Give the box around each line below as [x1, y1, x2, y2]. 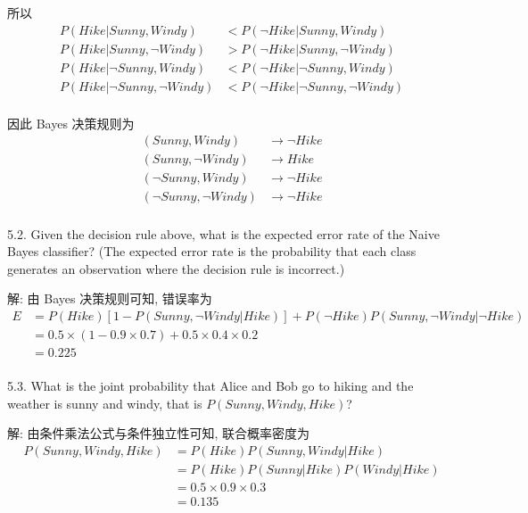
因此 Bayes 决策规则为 [7, 113, 135, 132]
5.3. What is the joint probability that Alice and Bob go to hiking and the [7, 376, 414, 394]
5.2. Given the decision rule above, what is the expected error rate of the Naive [7, 224, 440, 243]
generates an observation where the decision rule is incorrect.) [7, 259, 345, 277]
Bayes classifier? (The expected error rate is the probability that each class [7, 242, 417, 261]
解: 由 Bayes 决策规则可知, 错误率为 [7, 289, 212, 308]
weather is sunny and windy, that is [7, 393, 202, 412]
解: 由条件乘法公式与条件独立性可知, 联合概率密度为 [7, 424, 310, 443]
